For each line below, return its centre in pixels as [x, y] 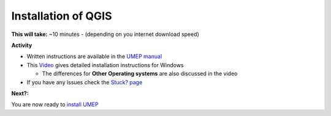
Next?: [20, 93]
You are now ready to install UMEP [55, 104]
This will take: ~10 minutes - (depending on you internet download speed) [105, 34]
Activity [22, 45]
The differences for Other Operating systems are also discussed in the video [140, 74]
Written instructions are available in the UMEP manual [94, 56]
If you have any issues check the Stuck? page [85, 82]
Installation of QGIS [62, 16]
